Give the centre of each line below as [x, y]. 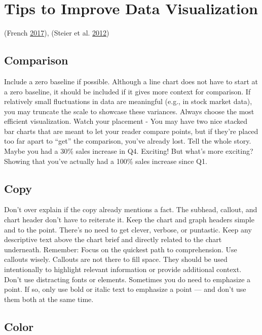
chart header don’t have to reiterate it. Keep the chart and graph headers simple [129, 220]
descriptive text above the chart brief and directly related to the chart [113, 239]
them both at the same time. [49, 299]
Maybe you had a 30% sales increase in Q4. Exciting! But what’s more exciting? [129, 151]
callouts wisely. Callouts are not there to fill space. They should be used [116, 259]
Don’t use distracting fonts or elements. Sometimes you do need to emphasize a [127, 279]
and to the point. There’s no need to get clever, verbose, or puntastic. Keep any [128, 229]
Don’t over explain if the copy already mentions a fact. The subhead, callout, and [131, 209]
